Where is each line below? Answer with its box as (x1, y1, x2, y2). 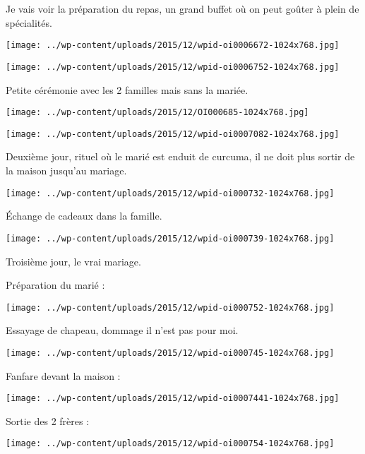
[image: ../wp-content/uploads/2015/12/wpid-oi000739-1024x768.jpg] (6, 233, 335, 244)
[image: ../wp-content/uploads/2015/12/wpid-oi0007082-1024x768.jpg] (6, 129, 340, 139)
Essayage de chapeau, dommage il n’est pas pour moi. (6, 323, 239, 337)
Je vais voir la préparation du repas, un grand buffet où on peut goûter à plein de (6, 1, 359, 16)
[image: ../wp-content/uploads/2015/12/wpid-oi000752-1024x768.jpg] (6, 302, 335, 313)
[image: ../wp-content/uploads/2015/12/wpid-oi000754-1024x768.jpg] (6, 438, 335, 449)
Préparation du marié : (6, 277, 105, 292)
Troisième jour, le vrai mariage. (6, 253, 141, 268)
